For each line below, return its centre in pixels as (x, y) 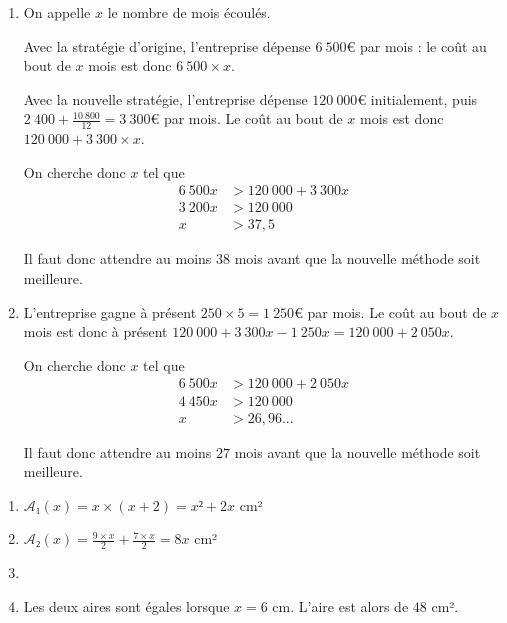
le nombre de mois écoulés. (189, 12)
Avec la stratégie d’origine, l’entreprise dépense (167, 45)
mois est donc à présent (95, 331)
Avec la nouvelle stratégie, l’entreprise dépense (165, 98)
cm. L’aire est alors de (340, 605)
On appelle (57, 12)
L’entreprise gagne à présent (110, 311)
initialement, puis (424, 98)
